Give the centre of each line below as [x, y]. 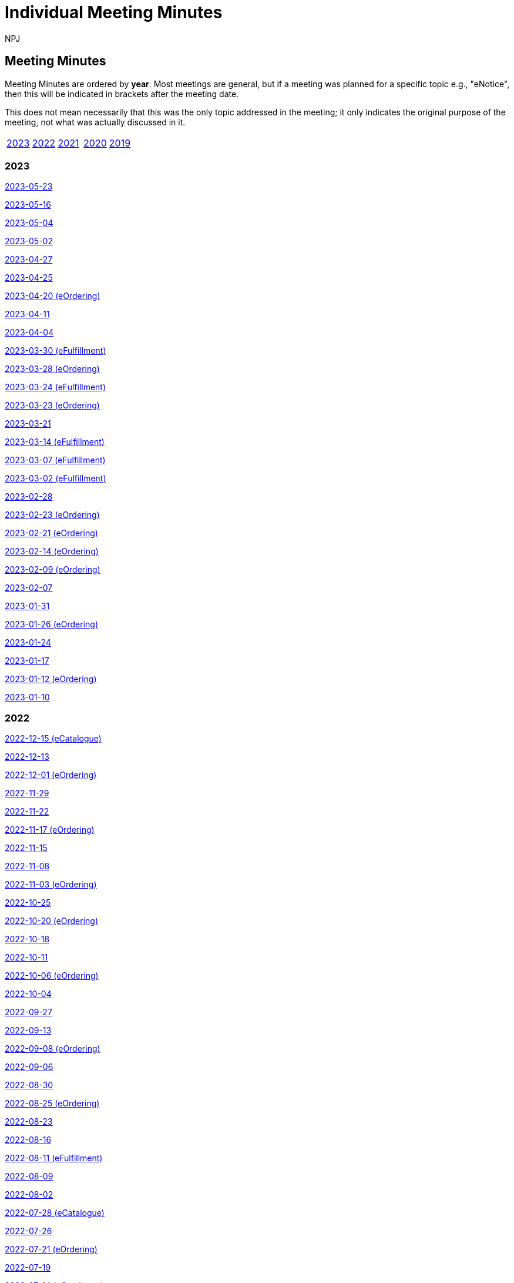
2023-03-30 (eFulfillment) [56, 351]
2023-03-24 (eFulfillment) [56, 387]
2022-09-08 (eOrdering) [53, 1049]
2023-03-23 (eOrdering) [52, 405]
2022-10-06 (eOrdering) [52, 976]
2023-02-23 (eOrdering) [52, 515]
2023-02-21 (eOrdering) [51, 533]
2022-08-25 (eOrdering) [52, 1103]
